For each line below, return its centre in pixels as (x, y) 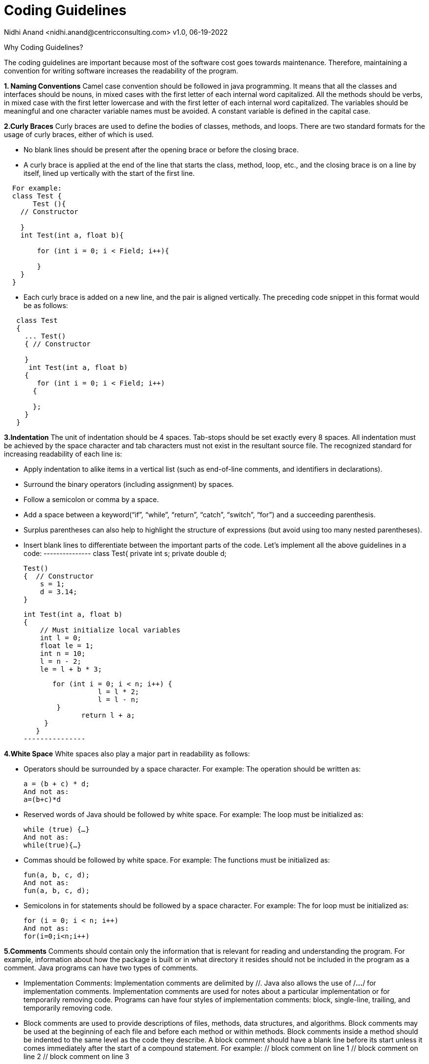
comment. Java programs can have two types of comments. (101, 967)
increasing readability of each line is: (63, 454)
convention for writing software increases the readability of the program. (121, 71)
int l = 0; (61, 638)
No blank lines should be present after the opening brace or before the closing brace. (161, 149)
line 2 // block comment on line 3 (76, 1056)
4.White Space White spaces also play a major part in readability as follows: (127, 753)
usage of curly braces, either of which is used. (79, 134)
